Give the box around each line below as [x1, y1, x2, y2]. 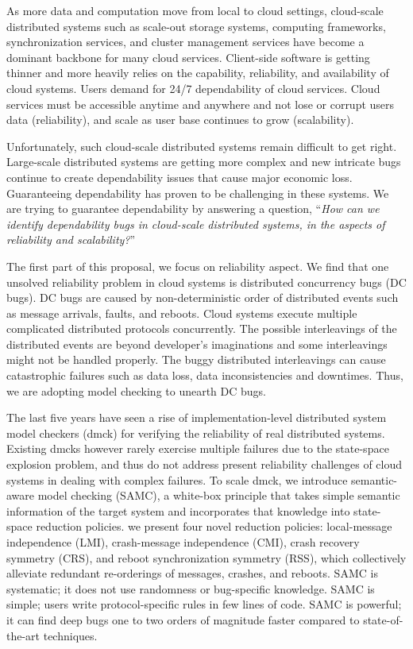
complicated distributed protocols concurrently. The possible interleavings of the [6, 320, 397, 337]
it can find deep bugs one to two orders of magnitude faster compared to [6, 611, 360, 628]
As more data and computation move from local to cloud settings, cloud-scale [6, 2, 384, 18]
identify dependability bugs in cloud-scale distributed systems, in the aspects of [6, 215, 385, 232]
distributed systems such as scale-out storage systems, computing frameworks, [6, 17, 386, 34]
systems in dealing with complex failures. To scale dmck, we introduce [6, 471, 348, 488]
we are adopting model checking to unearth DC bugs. [6, 382, 267, 399]
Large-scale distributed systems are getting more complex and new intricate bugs [6, 153, 401, 170]
